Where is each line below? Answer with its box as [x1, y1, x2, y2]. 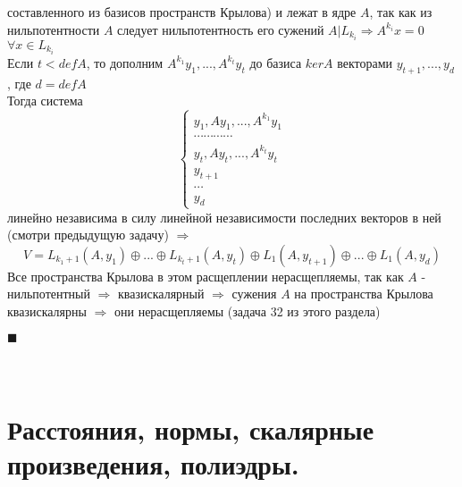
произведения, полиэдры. [7, 446, 299, 483]
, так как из [369, 3, 433, 21]
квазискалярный [118, 284, 205, 303]
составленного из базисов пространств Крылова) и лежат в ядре [7, 3, 357, 21]
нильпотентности [7, 20, 100, 38]
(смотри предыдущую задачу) [7, 225, 169, 244]
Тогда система [7, 91, 83, 110]
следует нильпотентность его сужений [117, 20, 324, 38]
